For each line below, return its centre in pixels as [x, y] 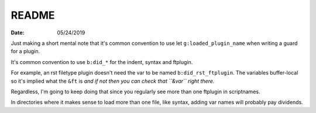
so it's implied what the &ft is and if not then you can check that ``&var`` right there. [113, 81]
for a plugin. [25, 51]
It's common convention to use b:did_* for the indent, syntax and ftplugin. [102, 62]
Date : [18, 33]
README [33, 15]
